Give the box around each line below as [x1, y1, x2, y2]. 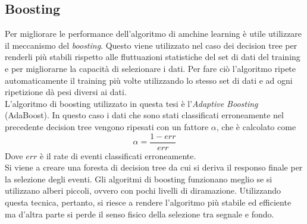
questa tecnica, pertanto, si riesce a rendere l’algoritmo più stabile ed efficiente [5, 195, 292, 208]
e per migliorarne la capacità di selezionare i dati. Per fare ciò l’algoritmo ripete [5, 62, 296, 74]
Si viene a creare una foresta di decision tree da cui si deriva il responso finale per [5, 161, 303, 173]
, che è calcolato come [216, 120, 296, 132]
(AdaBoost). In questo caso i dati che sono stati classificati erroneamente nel [5, 109, 284, 121]
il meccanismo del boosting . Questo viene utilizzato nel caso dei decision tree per [5, 39, 297, 51]
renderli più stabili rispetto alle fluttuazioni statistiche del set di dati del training [5, 51, 300, 63]
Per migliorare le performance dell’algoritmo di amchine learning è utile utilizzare [5, 27, 302, 40]
